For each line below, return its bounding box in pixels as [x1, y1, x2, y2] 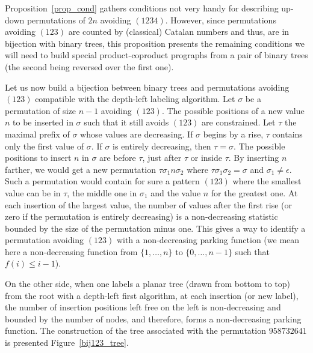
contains [272, 127, 303, 140]
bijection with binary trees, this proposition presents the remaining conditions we [5, 37, 305, 49]
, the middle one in [67, 186, 137, 199]
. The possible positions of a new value [161, 104, 305, 116]
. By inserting [228, 151, 279, 164]
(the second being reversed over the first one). [5, 60, 174, 73]
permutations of [26, 13, 85, 26]
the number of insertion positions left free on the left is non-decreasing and [5, 301, 281, 313]
